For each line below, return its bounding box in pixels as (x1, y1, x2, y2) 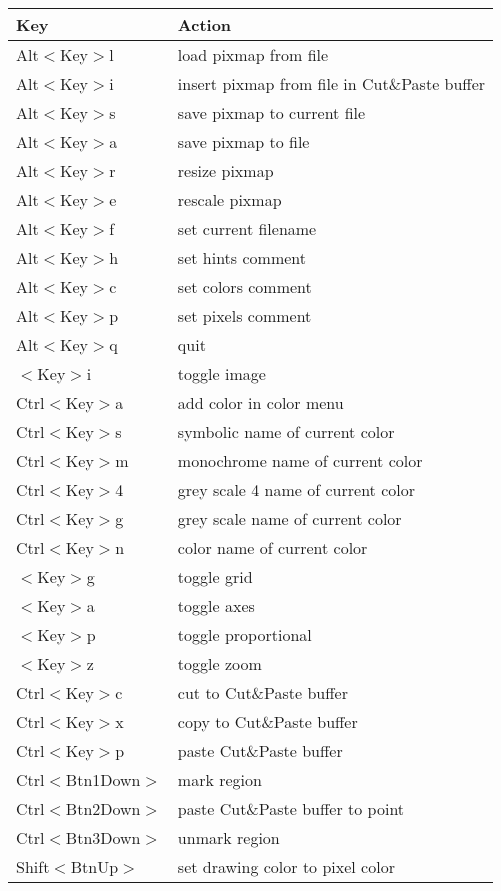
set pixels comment (177, 304, 312, 327)
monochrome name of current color (177, 449, 423, 472)
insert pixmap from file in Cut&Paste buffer (177, 72, 486, 95)
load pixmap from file (177, 43, 329, 66)
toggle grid (177, 565, 253, 588)
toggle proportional (177, 623, 312, 646)
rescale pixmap (177, 188, 282, 211)
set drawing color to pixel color (177, 855, 395, 878)
